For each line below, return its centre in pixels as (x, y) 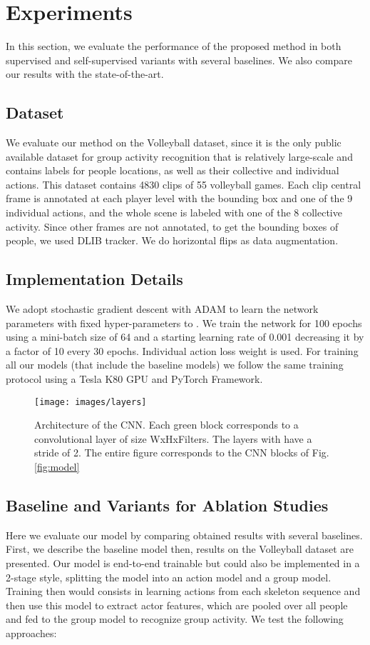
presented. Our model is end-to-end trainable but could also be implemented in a (183, 563)
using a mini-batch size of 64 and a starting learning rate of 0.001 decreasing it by (185, 337)
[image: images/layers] (91, 402)
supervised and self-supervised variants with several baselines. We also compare (179, 60)
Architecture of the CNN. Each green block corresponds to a (166, 425)
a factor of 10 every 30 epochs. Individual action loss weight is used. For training (182, 350)
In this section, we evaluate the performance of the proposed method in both (174, 46)
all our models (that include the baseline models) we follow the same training (175, 365)
